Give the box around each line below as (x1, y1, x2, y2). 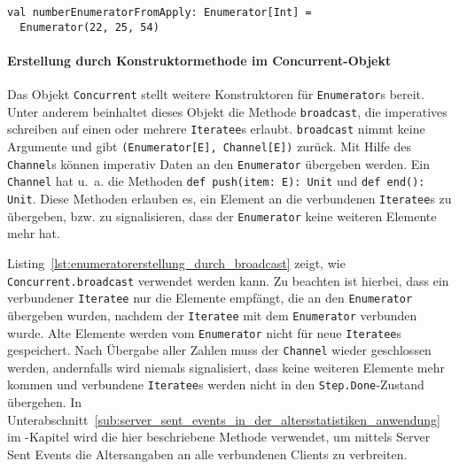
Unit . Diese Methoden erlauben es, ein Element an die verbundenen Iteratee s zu (7, 189, 452, 208)
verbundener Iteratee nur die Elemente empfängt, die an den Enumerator (7, 288, 413, 307)
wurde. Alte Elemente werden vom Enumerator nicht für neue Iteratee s (7, 323, 402, 342)
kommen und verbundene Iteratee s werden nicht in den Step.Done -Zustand (7, 375, 424, 394)
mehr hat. (7, 224, 60, 242)
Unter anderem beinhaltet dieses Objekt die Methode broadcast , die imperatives (7, 102, 447, 120)
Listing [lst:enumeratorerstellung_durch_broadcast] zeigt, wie (7, 253, 346, 272)
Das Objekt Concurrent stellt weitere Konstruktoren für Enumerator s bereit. (7, 85, 424, 104)
